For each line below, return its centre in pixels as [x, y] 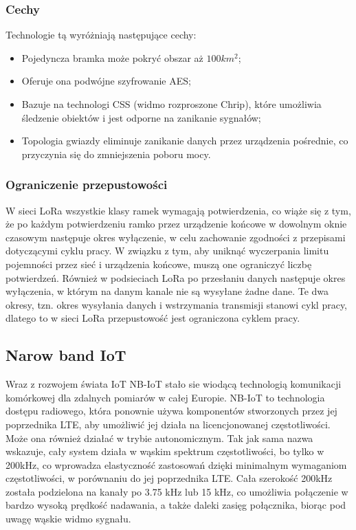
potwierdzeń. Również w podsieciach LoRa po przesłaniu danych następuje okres [176, 277]
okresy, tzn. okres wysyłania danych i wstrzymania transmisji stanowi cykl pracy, [176, 304]
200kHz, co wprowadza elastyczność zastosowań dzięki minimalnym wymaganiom [176, 464]
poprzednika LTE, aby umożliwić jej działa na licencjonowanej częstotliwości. [168, 424]
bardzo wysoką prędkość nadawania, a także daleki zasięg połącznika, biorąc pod [176, 505]
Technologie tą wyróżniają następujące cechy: [101, 35]
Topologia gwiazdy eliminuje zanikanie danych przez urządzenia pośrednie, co [185, 141]
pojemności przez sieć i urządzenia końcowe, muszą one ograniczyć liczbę [159, 264]
